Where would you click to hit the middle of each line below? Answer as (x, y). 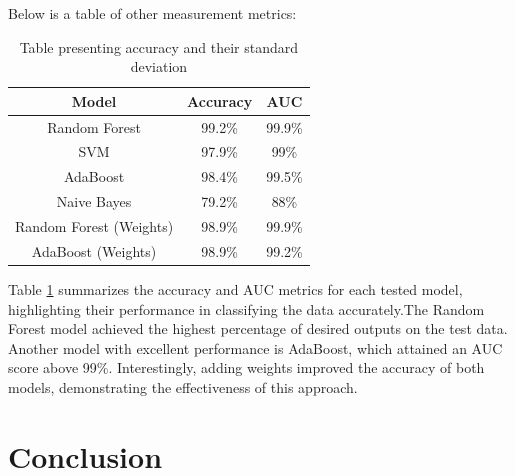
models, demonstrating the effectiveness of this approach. (183, 386)
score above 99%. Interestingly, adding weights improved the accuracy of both (246, 367)
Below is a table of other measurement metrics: (152, 13)
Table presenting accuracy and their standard (159, 46)
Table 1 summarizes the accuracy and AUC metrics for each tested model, (235, 288)
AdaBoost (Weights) (94, 250)
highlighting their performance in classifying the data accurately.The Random (246, 308)
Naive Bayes (94, 201)
